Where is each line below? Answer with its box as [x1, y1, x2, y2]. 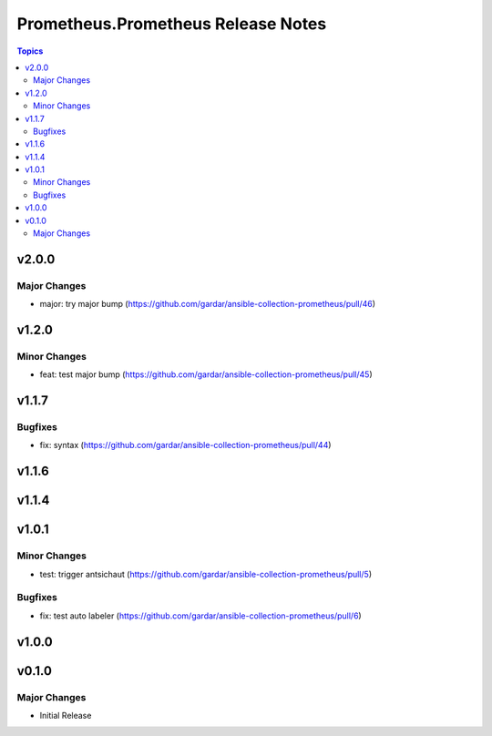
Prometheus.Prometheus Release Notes [16, 14, 327, 34]
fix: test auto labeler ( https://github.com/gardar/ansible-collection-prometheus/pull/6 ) [39, 610, 362, 621]
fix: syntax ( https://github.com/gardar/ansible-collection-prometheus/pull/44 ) [39, 440, 332, 451]
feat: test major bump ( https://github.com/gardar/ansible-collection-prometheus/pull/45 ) [39, 369, 373, 380]
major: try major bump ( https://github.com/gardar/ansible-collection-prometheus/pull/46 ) [39, 299, 376, 310]
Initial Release [39, 710, 92, 721]
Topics [16, 46, 44, 56]
